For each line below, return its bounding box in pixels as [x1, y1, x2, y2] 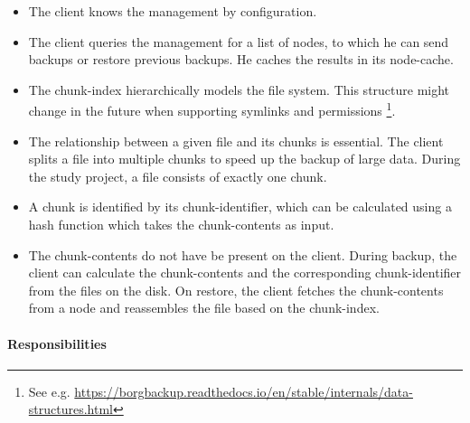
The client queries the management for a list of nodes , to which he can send [28, 32, 449, 51]
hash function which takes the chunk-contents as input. [28, 215, 334, 233]
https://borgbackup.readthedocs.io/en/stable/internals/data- [74, 381, 413, 400]
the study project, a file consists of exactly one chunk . [28, 166, 327, 185]
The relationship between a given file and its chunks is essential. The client [28, 131, 444, 150]
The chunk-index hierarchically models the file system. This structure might [28, 80, 450, 99]
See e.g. [28, 381, 70, 400]
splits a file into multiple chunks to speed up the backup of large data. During [28, 149, 461, 168]
